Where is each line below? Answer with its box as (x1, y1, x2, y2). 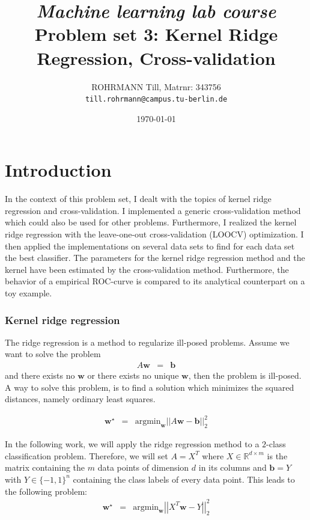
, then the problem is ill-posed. (188, 369, 302, 382)
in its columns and (198, 461, 267, 474)
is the (267, 449, 288, 462)
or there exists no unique (87, 369, 179, 382)
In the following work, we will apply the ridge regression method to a (5, 438, 260, 450)
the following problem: (5, 485, 87, 497)
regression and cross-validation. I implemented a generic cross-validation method (5, 204, 301, 216)
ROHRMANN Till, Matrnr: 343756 (91, 80, 221, 93)
